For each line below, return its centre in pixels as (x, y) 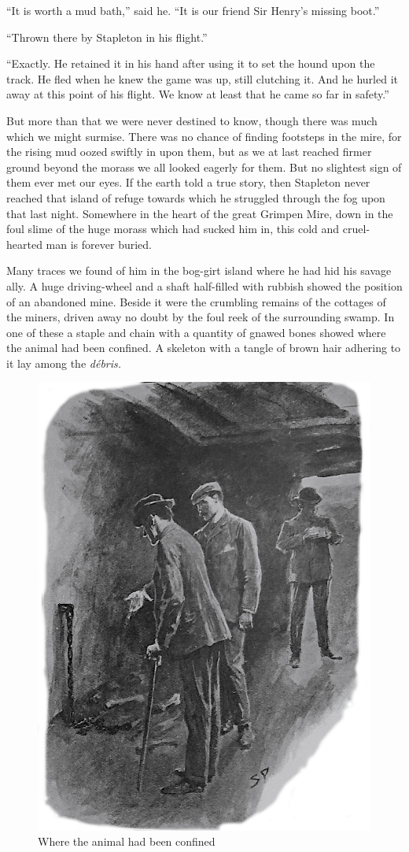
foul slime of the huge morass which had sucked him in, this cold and (173, 229)
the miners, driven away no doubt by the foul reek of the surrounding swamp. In (201, 317)
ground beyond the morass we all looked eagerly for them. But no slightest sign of (204, 167)
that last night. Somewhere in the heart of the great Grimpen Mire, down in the (200, 213)
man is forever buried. (99, 244)
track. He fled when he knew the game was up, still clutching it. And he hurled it (202, 78)
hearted (24, 244)
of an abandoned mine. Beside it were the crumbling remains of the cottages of (196, 301)
